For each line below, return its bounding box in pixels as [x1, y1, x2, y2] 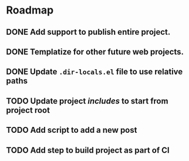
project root [6, 105, 50, 115]
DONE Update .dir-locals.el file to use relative [6, 67, 183, 77]
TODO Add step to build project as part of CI [6, 145, 170, 155]
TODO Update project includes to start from [6, 96, 168, 106]
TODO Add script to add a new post [6, 125, 137, 135]
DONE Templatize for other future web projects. [6, 46, 184, 56]
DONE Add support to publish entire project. [6, 27, 171, 37]
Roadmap [6, 4, 54, 17]
